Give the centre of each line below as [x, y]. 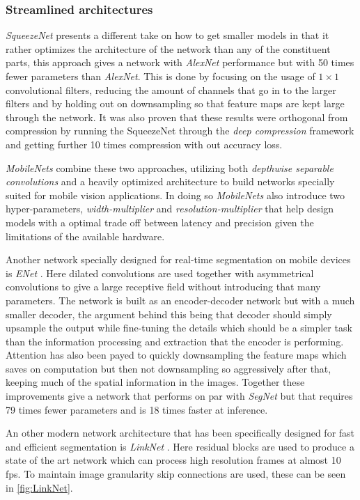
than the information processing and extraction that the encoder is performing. [175, 341]
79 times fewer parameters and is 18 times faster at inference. [137, 409]
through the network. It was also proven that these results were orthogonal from [177, 117]
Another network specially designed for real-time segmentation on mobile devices [178, 259]
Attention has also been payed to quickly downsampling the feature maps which [176, 355]
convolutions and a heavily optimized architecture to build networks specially [170, 181]
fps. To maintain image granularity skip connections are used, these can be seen [176, 474]
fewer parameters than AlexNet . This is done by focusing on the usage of [161, 76]
